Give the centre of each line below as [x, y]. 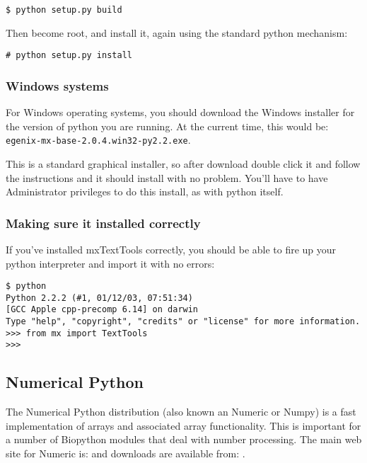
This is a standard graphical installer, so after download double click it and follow [183, 163]
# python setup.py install [69, 56]
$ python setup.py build [64, 10]
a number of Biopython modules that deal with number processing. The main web [184, 439]
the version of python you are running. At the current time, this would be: [167, 126]
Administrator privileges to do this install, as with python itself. [145, 192]
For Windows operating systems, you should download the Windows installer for [180, 112]
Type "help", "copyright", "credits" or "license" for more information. [183, 322]
